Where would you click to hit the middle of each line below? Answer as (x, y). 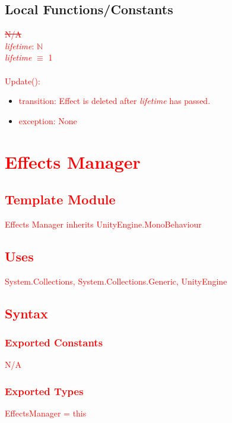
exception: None (48, 120)
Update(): (23, 81)
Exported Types (44, 391)
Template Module (60, 199)
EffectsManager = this (46, 413)
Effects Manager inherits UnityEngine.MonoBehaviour (103, 224)
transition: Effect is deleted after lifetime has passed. (115, 101)
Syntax (26, 313)
